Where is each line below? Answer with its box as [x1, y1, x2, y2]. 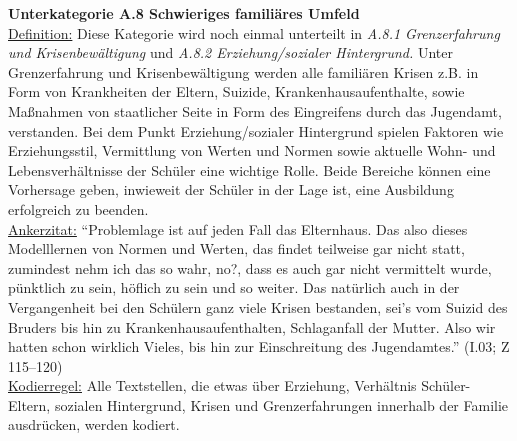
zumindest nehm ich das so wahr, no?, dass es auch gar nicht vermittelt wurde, [8, 257, 492, 278]
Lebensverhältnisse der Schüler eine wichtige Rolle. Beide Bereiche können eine [8, 159, 491, 180]
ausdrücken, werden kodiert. [8, 414, 180, 435]
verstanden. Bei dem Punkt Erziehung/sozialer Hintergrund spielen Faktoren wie [8, 120, 504, 141]
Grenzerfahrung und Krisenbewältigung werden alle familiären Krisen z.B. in [8, 61, 479, 82]
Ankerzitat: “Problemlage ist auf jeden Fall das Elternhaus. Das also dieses [8, 218, 468, 239]
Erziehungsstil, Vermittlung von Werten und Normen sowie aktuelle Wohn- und [8, 140, 496, 161]
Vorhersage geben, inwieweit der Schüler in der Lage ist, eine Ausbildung [8, 179, 454, 200]
